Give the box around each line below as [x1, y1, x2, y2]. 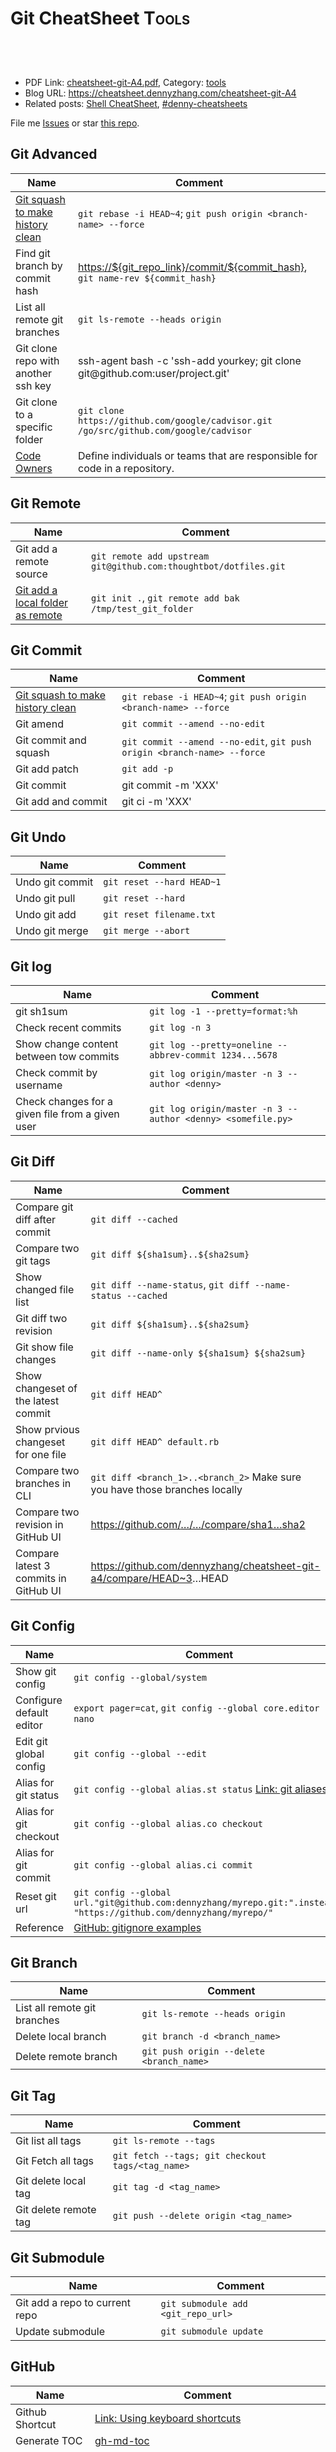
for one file [15, 1447, 67, 1461]
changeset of [15, 1381, 78, 1395]
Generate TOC [15, 2433, 83, 2447]
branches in [15, 1476, 72, 1490]
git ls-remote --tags [112, 2135, 216, 2147]
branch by [15, 258, 63, 272]
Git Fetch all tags [15, 2154, 95, 2168]
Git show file [15, 1340, 74, 1354]
